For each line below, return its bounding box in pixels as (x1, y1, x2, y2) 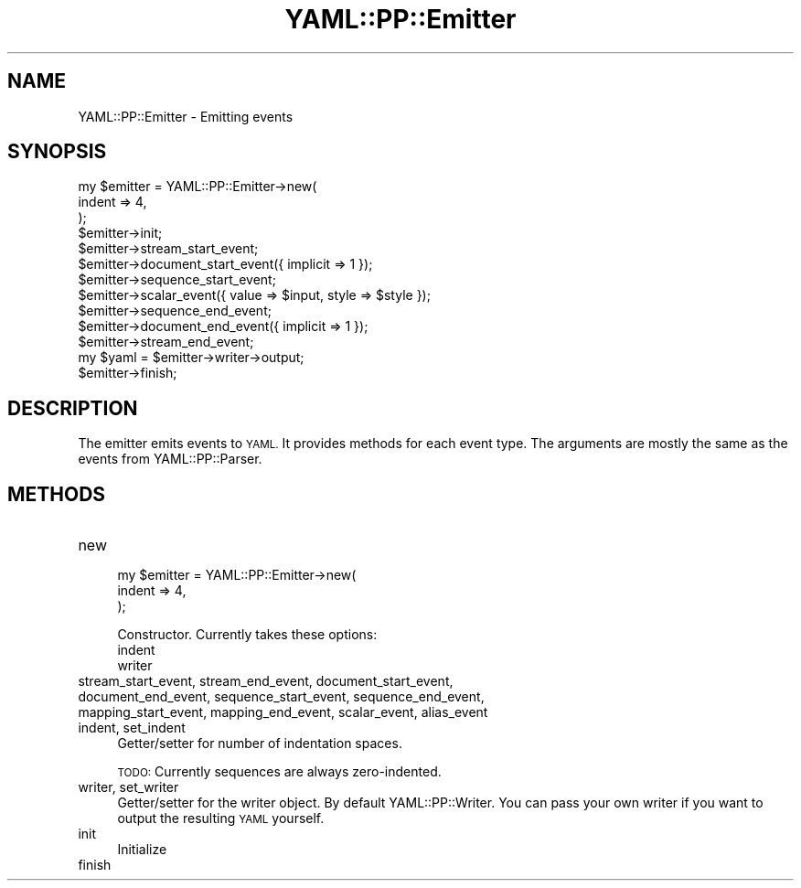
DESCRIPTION (7, 396, 138, 420)
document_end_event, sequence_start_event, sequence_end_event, (78, 689, 485, 705)
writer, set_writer (78, 779, 179, 796)
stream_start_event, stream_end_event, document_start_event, (78, 673, 454, 690)
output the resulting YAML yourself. (117, 810, 325, 827)
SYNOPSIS (7, 140, 107, 164)
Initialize (117, 841, 167, 858)
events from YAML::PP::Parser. (78, 451, 262, 467)
